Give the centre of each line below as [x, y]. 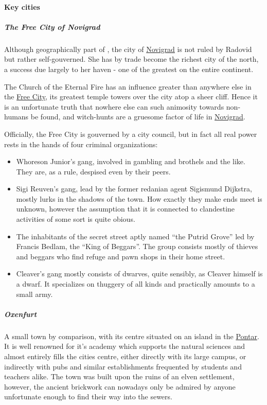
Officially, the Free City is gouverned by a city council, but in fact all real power [131, 134]
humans [16, 117]
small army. [34, 294]
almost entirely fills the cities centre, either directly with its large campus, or [125, 356]
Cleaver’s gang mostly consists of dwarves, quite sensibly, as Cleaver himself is [139, 274]
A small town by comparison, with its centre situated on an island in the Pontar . [132, 336]
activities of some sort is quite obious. [76, 219]
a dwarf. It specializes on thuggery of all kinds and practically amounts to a [136, 284]
